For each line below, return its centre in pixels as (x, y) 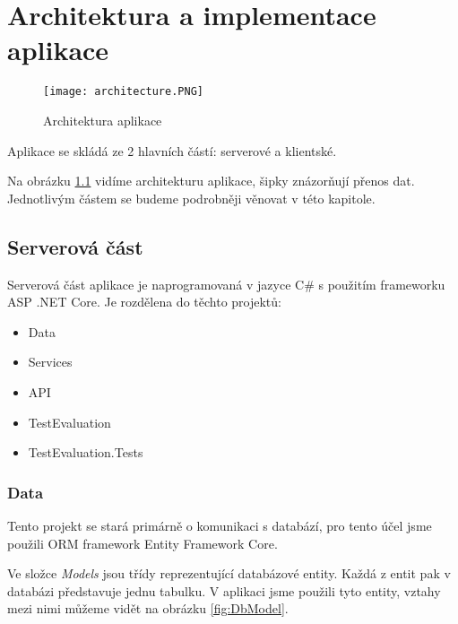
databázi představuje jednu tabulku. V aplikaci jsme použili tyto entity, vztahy (224, 590)
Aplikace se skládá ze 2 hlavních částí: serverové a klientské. (172, 150)
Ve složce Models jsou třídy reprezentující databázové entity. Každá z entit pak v (229, 573)
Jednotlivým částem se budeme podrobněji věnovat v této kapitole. (191, 198)
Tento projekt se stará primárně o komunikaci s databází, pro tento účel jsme (220, 525)
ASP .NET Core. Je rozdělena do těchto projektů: (144, 302)
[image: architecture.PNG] (123, 92)
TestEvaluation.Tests (86, 452)
